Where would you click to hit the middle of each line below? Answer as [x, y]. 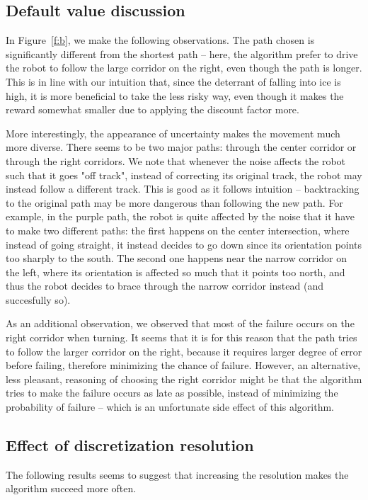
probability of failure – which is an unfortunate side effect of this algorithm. [170, 407]
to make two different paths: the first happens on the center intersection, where [178, 230]
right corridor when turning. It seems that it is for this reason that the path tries [182, 337]
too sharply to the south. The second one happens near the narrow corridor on [177, 258]
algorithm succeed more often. [71, 488]
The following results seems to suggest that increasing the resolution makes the [177, 474]
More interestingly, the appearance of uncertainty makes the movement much [173, 133]
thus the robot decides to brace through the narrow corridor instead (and [165, 286]
